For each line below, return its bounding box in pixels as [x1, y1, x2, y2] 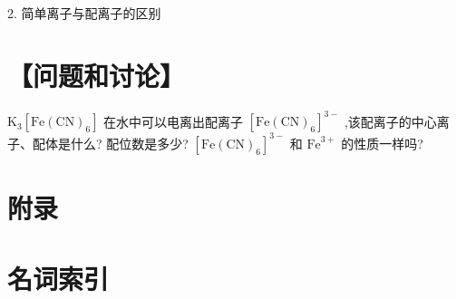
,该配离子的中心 [344, 111, 437, 130]
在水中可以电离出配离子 [103, 111, 244, 130]
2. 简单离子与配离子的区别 [7, 4, 161, 22]
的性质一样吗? [341, 133, 423, 152]
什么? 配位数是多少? [70, 133, 189, 152]
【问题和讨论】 [7, 56, 186, 93]
